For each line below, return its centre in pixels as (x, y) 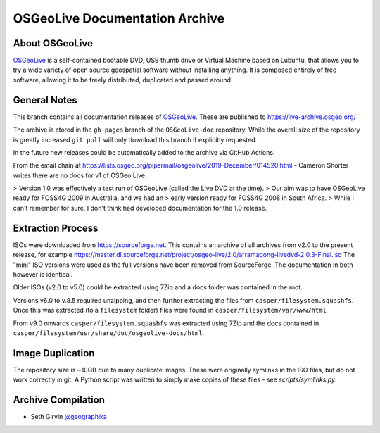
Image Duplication (54, 353)
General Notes (45, 100)
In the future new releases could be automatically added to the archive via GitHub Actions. (144, 152)
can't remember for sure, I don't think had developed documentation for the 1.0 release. (140, 208)
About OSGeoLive (53, 43)
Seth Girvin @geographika (69, 417)
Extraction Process (56, 228)
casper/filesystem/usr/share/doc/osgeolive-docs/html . (108, 333)
